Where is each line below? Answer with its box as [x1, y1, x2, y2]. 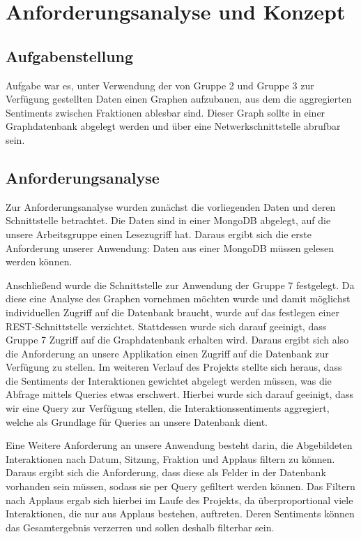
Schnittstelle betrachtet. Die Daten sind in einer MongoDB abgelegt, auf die [6, 213, 331, 228]
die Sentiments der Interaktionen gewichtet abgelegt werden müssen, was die [6, 373, 332, 387]
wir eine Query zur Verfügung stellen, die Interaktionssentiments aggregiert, [6, 401, 330, 415]
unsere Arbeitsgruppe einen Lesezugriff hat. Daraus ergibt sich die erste [6, 226, 312, 241]
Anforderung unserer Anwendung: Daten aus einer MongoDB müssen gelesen [6, 240, 334, 255]
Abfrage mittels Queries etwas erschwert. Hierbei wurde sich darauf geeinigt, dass [6, 387, 353, 401]
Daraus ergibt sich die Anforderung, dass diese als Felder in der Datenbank [6, 465, 326, 480]
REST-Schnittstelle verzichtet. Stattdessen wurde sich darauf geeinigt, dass [6, 318, 327, 333]
